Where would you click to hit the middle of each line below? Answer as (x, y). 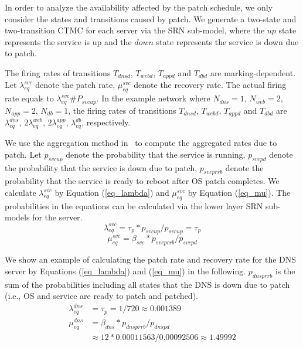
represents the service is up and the (68, 41)
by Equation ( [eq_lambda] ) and (112, 193)
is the (285, 271)
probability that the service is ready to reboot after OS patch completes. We (142, 181)
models (17, 217)
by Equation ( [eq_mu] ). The (239, 193)
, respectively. (106, 122)
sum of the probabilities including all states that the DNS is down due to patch (147, 284)
